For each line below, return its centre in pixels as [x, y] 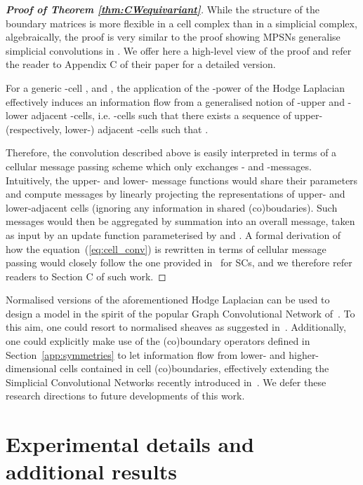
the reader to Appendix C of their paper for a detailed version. [141, 64]
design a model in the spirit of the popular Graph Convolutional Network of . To [180, 313]
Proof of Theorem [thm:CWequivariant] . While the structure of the [163, 9]
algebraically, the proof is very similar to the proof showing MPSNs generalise [173, 37]
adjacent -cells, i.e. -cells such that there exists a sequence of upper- [177, 115]
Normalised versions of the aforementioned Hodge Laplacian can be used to [168, 300]
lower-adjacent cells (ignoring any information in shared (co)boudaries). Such [172, 207]
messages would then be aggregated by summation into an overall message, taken [180, 221]
